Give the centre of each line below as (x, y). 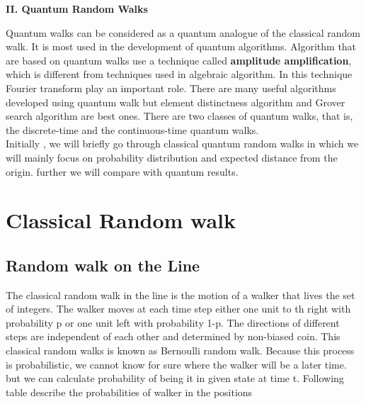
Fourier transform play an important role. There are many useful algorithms (171, 88)
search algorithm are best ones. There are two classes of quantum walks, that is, (179, 116)
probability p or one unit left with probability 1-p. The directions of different (173, 322)
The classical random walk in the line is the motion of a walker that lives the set (181, 294)
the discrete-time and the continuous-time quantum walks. (132, 129)
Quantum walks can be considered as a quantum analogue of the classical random (183, 32)
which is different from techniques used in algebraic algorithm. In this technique (179, 74)
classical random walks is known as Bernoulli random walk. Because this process (180, 350)
